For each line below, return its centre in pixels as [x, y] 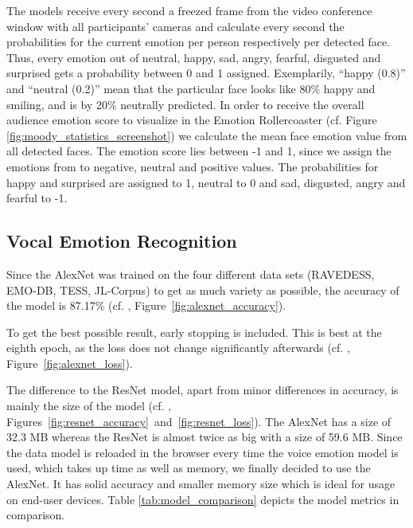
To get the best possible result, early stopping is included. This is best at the [194, 332]
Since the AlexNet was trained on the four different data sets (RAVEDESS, [191, 274]
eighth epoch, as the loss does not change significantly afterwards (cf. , [178, 348]
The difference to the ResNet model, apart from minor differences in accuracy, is [203, 390]
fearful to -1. [37, 198]
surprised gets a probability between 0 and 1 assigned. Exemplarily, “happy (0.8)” [206, 73]
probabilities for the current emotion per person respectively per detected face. [198, 42]
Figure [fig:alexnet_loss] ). [70, 363]
